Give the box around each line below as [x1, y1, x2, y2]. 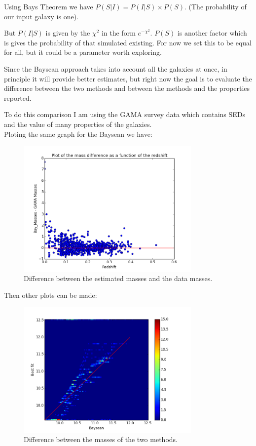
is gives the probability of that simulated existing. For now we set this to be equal [4, 37, 252, 47]
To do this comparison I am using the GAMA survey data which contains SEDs [4, 109, 246, 120]
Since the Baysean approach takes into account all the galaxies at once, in [4, 63, 227, 74]
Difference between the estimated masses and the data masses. [24, 273, 213, 284]
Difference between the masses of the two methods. [24, 434, 178, 445]
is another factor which [177, 28, 247, 38]
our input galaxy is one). [4, 11, 79, 21]
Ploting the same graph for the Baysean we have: [4, 128, 152, 139]
